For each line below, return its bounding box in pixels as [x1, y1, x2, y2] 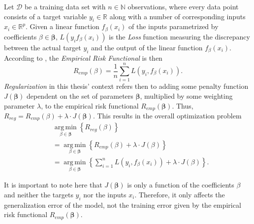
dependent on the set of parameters [26, 90, 133, 101]
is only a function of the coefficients [127, 180, 234, 190]
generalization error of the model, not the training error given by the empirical [4, 199, 241, 210]
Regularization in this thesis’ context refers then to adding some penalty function [4, 81, 249, 91]
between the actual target [4, 42, 81, 52]
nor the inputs [83, 189, 127, 199]
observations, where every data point [127, 1, 239, 11]
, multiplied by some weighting [140, 90, 233, 101]
